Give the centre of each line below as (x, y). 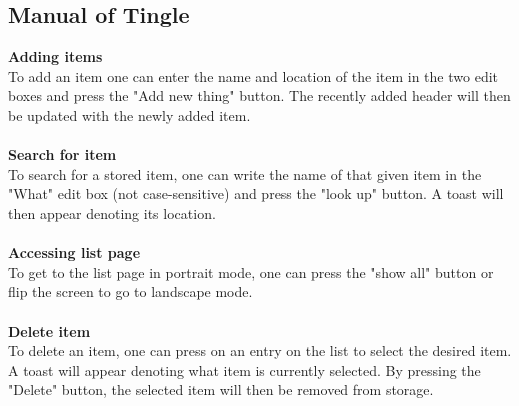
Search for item (62, 154)
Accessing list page (74, 252)
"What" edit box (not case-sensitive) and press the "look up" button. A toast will (256, 193)
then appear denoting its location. (112, 212)
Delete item (49, 330)
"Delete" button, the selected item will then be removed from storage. (221, 389)
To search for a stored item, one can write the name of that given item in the (245, 173)
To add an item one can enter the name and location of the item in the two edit (253, 75)
